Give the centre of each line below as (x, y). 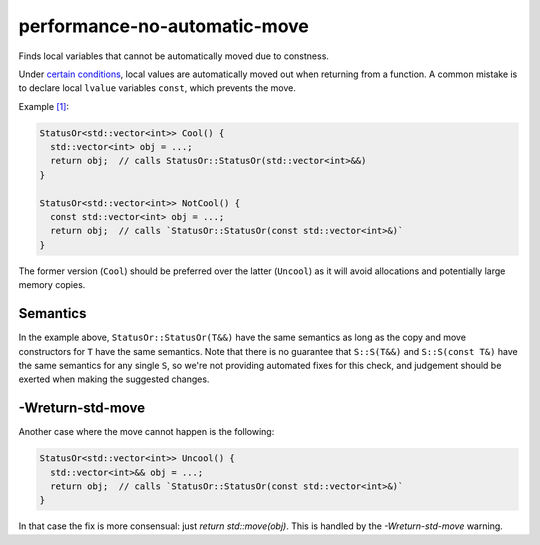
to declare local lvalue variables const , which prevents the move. (157, 88)
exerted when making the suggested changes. (114, 379)
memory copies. (52, 285)
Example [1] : (44, 106)
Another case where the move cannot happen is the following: (146, 432)
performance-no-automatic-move (164, 26)
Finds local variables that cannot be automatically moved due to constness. (174, 56)
